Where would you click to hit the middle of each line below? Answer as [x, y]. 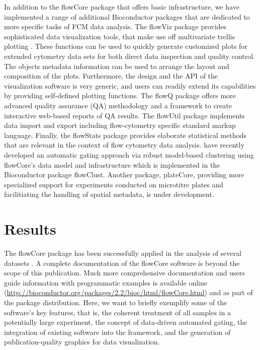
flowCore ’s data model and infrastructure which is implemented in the [112, 164]
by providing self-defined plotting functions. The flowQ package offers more [120, 95]
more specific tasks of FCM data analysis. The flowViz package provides [115, 26]
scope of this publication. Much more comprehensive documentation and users [124, 273]
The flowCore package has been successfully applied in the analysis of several [123, 253]
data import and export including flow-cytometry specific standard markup [120, 125]
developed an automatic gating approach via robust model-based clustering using [129, 154]
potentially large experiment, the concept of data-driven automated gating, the [126, 322]
